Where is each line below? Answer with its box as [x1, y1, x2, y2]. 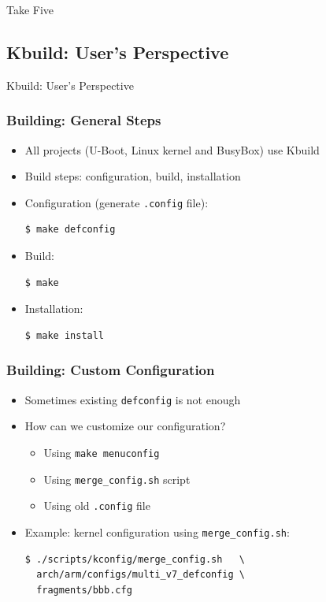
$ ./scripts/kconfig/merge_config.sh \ [24, 553, 245, 565]
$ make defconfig [24, 224, 116, 236]
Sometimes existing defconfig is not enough [24, 391, 241, 407]
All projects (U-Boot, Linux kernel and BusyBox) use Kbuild [24, 141, 320, 158]
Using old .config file [43, 497, 150, 514]
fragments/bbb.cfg [36, 584, 132, 596]
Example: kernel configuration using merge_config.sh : [24, 523, 290, 540]
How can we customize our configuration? [24, 418, 226, 434]
